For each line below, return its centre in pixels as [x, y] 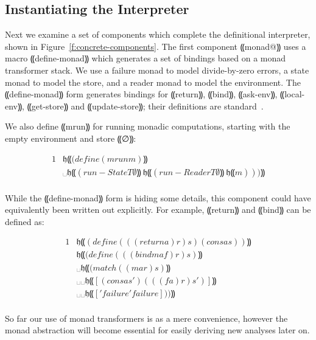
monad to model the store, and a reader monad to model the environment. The [153, 82]
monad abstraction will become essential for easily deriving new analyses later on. [157, 330]
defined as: [25, 221]
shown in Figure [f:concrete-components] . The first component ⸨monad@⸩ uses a [156, 46]
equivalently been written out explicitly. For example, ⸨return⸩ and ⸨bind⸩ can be [158, 210]
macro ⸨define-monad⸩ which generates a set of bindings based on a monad [146, 58]
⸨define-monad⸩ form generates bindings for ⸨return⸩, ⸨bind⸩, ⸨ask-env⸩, [141, 94]
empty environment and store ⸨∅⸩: [71, 138]
